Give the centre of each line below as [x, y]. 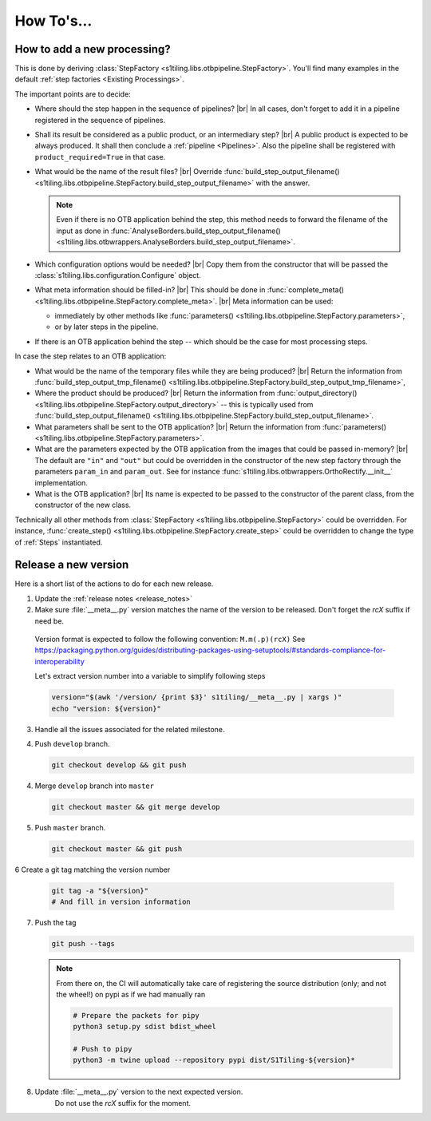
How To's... [53, 21]
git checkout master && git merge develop [136, 807]
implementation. [61, 482]
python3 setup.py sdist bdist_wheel [145, 1027]
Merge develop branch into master [95, 786]
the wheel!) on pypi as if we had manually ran [131, 994]
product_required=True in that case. [100, 156]
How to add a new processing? [93, 49]
